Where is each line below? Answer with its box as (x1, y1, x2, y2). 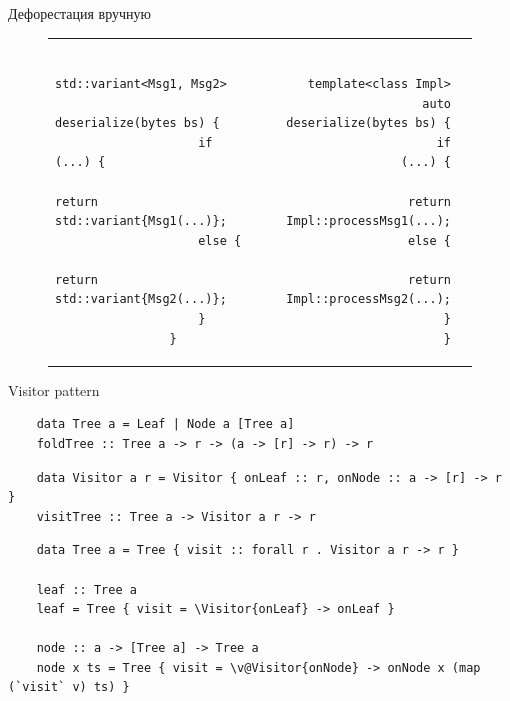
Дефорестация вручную (8, 3, 151, 23)
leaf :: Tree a (36, 582, 137, 597)
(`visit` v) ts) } (8, 680, 130, 695)
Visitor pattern (8, 379, 100, 400)
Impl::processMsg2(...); (286, 292, 451, 307)
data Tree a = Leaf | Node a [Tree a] (36, 417, 295, 432)
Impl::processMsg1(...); (286, 214, 451, 229)
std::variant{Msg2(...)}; (55, 292, 227, 307)
